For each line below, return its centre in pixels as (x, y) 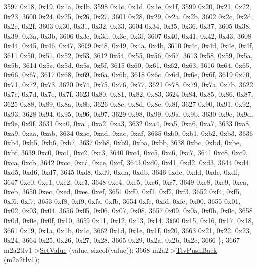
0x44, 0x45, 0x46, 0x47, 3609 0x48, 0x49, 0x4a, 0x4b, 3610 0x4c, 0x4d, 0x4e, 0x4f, (129, 45)
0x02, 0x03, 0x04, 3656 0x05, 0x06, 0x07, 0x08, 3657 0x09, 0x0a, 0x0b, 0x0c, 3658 (128, 211)
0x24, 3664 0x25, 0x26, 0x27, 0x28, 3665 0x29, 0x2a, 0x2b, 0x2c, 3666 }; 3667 (122, 240)
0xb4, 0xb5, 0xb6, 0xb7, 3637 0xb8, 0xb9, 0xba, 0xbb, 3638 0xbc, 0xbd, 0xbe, (123, 143)
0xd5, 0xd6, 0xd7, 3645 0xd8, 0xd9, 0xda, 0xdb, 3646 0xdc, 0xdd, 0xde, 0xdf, (122, 172)
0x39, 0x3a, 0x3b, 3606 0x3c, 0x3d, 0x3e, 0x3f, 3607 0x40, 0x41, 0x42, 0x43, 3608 (128, 35)
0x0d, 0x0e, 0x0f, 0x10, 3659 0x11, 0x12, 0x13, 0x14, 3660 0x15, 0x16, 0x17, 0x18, (129, 221)
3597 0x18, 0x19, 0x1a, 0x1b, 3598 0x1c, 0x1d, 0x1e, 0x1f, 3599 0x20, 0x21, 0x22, (128, 6)
